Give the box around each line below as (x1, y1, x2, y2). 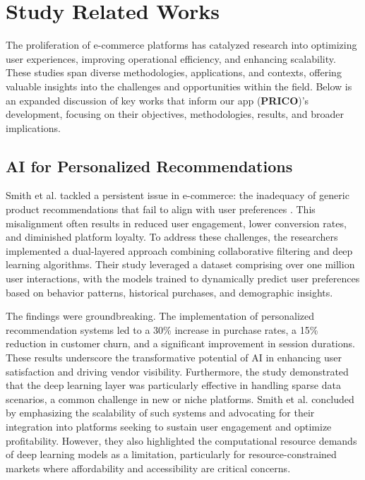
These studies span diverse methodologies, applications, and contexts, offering (6, 65, 342, 80)
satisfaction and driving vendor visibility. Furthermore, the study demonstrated (6, 364, 349, 378)
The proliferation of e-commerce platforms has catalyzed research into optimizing (6, 37, 357, 52)
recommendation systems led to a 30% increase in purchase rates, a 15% (6, 322, 318, 337)
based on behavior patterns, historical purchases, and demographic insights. (6, 284, 333, 299)
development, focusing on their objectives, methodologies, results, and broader (6, 107, 344, 121)
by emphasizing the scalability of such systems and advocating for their (6, 405, 315, 420)
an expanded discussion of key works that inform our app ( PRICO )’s (6, 92, 309, 107)
